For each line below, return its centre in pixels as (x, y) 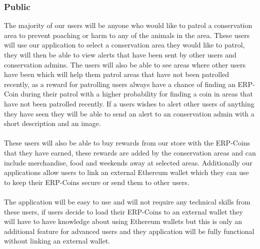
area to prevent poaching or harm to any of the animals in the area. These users (127, 35)
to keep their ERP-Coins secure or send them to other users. (97, 182)
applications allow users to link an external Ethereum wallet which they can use (126, 172)
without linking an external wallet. (57, 241)
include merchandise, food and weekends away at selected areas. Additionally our (128, 162)
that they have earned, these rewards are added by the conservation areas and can (130, 152)
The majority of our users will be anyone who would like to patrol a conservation (128, 25)
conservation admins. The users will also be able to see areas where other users (125, 64)
